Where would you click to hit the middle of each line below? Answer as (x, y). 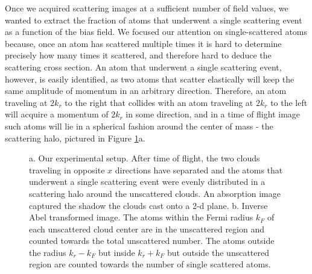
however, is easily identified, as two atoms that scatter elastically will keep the (150, 79)
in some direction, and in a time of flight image (213, 114)
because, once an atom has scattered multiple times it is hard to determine (143, 43)
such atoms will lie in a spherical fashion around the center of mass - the (139, 126)
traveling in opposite (67, 170)
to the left (289, 102)
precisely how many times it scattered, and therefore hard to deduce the (138, 55)
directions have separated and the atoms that (199, 170)
